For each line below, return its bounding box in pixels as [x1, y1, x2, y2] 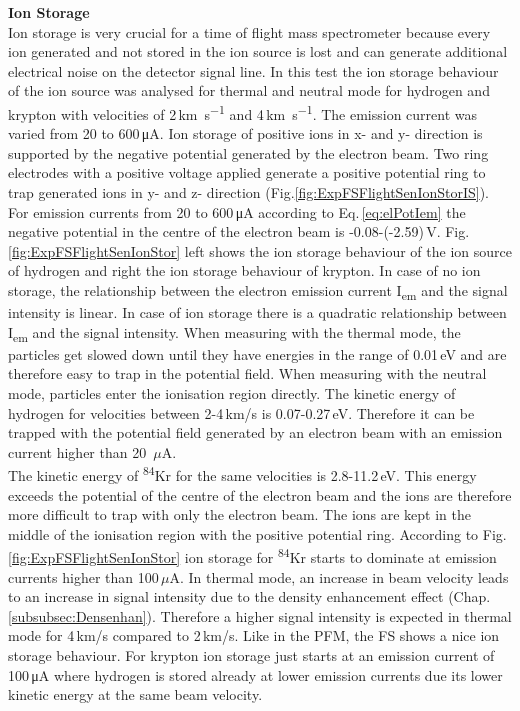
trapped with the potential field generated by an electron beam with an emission [8, 422, 503, 443]
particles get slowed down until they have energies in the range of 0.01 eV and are [8, 343, 507, 364]
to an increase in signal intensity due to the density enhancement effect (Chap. [8, 586, 491, 607]
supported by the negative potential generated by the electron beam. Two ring [8, 142, 489, 163]
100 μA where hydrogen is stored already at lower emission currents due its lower [8, 664, 503, 685]
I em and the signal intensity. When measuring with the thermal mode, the [8, 321, 461, 345]
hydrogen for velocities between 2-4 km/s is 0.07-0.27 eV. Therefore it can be [8, 402, 475, 423]
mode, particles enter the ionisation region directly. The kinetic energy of [8, 383, 456, 403]
